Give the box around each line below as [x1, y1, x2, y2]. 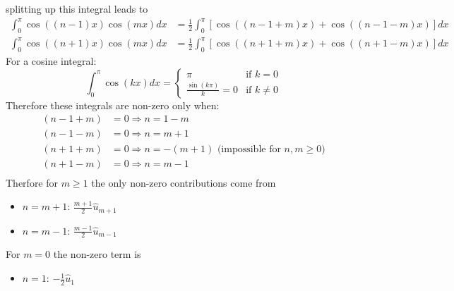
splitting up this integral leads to [6, 1, 148, 16]
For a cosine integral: [6, 54, 97, 68]
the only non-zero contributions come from [91, 175, 276, 190]
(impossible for [217, 144, 281, 154]
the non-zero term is [53, 247, 141, 261]
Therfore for [6, 175, 59, 190]
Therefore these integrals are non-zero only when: [6, 97, 220, 112]
